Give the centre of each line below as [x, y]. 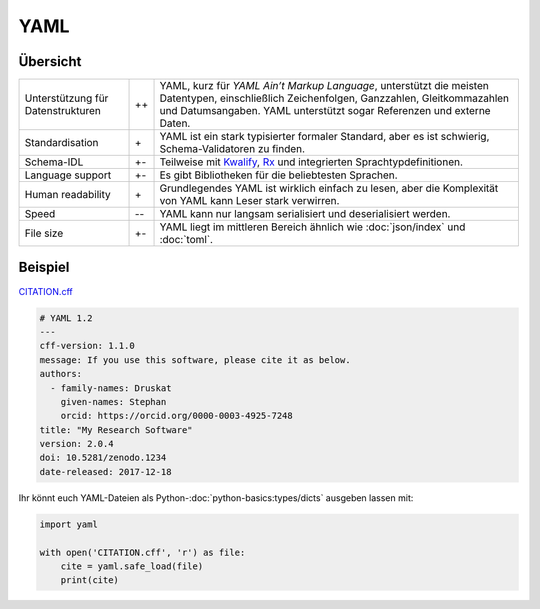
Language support [68, 175]
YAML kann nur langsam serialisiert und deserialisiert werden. [305, 214]
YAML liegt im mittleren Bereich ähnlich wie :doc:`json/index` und [312, 227]
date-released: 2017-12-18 [105, 471]
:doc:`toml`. [186, 240]
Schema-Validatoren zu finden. [232, 149]
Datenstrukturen [63, 111]
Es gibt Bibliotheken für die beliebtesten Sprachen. [279, 175]
